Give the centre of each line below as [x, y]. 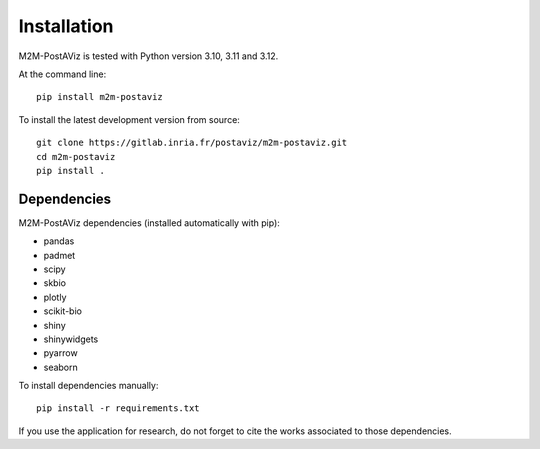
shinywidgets [71, 339]
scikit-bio [62, 311]
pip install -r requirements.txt [118, 408]
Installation [66, 26]
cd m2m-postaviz [76, 156]
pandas [59, 241]
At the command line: [62, 74]
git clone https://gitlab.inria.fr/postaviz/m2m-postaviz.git [192, 143]
